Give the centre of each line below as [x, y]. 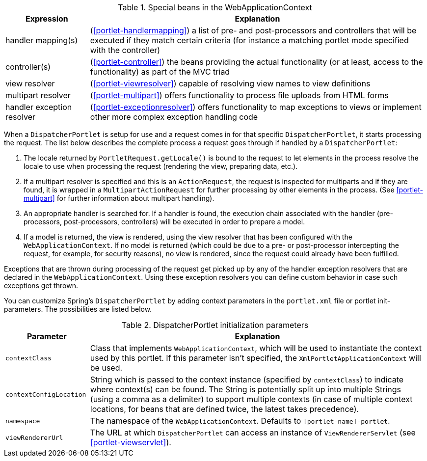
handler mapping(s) [42, 40]
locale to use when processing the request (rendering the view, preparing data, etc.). [161, 166]
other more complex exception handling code [174, 117]
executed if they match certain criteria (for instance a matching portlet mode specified [249, 40]
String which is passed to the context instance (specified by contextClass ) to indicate [247, 380]
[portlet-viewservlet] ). [131, 442]
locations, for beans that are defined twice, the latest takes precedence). [225, 409]
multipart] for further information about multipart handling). [119, 198]
